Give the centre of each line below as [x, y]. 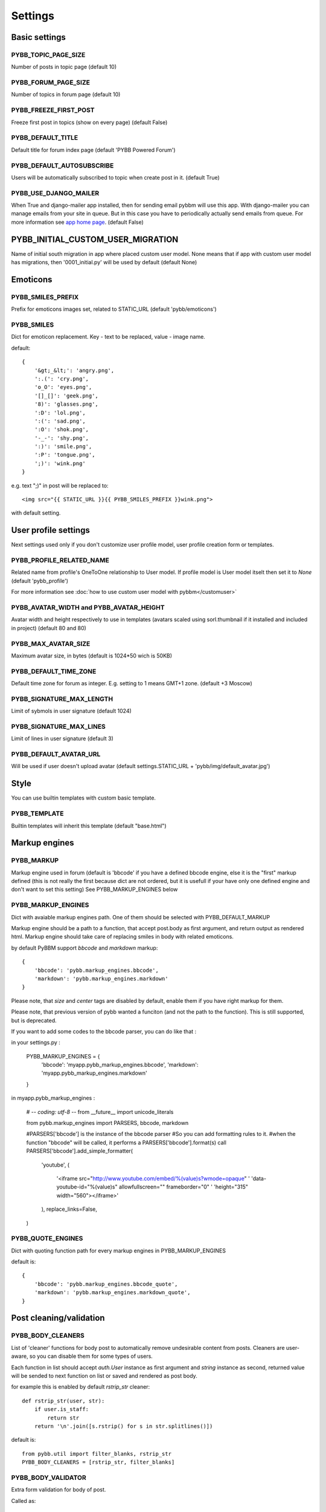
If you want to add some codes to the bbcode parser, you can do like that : [104, 1031]
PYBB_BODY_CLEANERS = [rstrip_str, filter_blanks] [98, 1462]
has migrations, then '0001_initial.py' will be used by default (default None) [104, 262]
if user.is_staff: [62, 1409]
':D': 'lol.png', [60, 412]
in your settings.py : [36, 1043]
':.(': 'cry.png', [62, 379]
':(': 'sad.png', [60, 421]
